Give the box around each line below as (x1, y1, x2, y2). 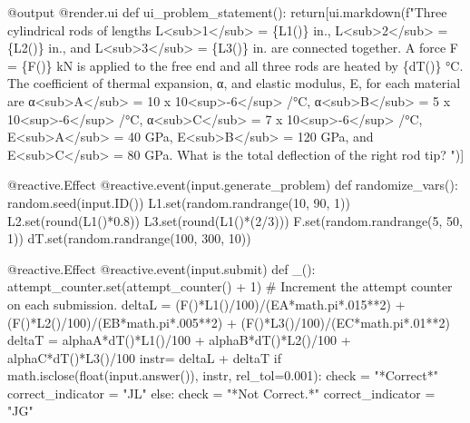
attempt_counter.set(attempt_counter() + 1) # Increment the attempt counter (7, 277, 453, 296)
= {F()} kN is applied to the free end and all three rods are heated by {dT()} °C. (7, 55, 464, 74)
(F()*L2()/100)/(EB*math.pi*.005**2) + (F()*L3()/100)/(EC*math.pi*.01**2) (7, 312, 450, 331)
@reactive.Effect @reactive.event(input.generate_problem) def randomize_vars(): (7, 175, 458, 194)
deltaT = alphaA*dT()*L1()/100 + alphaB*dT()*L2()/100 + (7, 330, 351, 349)
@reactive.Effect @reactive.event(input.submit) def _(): (7, 259, 316, 278)
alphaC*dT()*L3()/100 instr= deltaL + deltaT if (7, 348, 281, 367)
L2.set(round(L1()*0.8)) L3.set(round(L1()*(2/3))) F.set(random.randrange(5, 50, (7, 211, 464, 230)
